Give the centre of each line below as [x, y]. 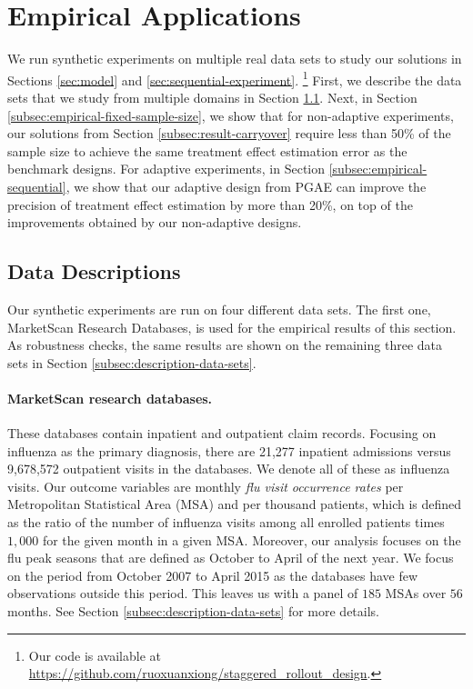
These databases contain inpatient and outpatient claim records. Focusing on [222, 433]
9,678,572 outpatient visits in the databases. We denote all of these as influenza [229, 469]
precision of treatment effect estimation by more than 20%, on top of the [210, 204]
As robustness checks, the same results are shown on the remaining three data [225, 345]
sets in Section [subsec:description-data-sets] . [132, 362]
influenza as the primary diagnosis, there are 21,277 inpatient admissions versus [229, 450]
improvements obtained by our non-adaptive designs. [155, 222]
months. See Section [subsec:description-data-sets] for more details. [193, 611]
